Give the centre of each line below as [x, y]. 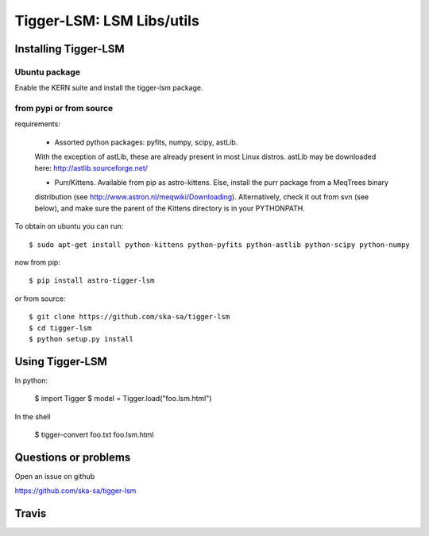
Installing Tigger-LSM [70, 49]
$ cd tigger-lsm [60, 328]
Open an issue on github [55, 476]
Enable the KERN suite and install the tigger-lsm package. [109, 88]
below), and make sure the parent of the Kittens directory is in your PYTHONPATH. [170, 208]
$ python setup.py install [81, 339]
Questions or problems [73, 457]
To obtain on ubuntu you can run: [69, 226]
